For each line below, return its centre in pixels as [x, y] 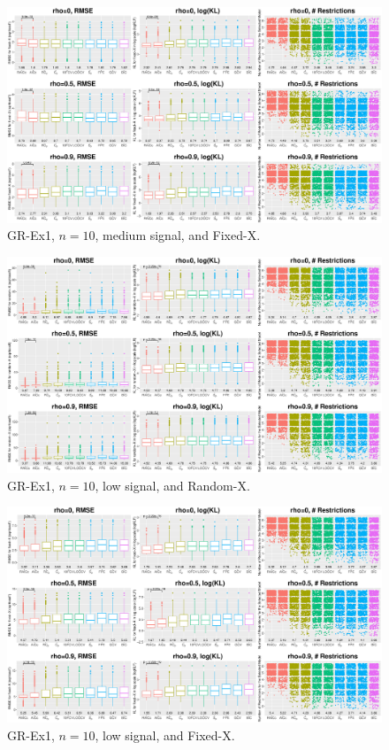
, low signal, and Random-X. [172, 485]
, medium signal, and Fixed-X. [178, 235]
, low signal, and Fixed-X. [165, 735]
